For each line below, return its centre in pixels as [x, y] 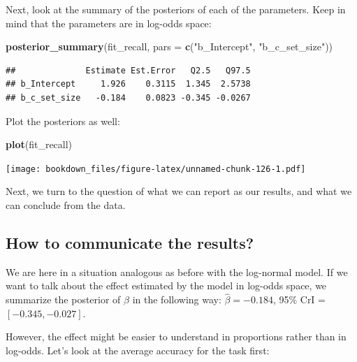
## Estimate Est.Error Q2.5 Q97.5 [128, 70]
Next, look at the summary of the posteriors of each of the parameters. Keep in [176, 9]
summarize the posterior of [63, 299]
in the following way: [177, 299]
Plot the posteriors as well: [63, 121]
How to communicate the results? [130, 242]
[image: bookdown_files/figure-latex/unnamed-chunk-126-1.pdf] [156, 169]
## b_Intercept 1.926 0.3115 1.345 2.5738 [128, 84]
